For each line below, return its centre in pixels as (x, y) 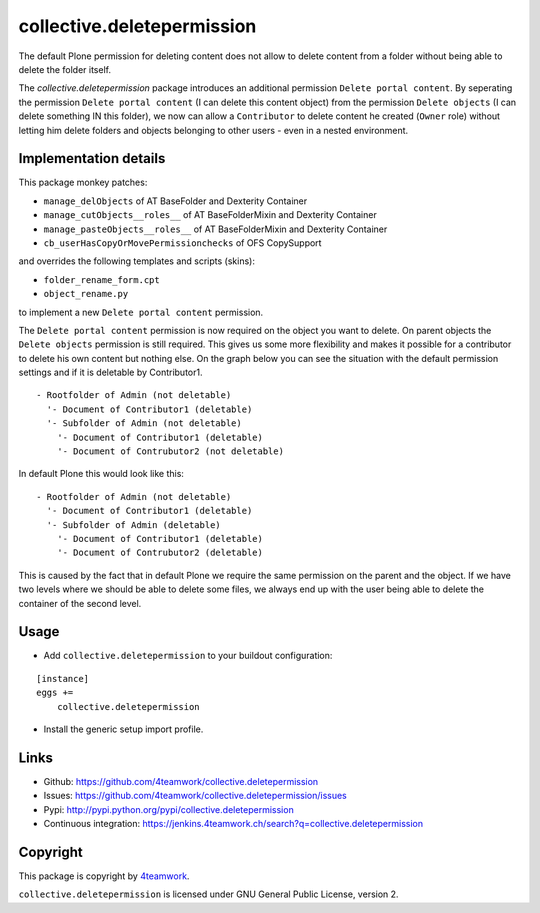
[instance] (63, 678)
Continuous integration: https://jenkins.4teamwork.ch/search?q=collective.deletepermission (233, 824)
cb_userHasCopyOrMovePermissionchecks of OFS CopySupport (182, 242)
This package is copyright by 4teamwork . (104, 876)
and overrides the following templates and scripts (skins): (136, 261)
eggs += (55, 693)
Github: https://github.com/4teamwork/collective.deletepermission (181, 781)
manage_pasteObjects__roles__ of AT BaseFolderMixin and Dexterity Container (215, 229)
